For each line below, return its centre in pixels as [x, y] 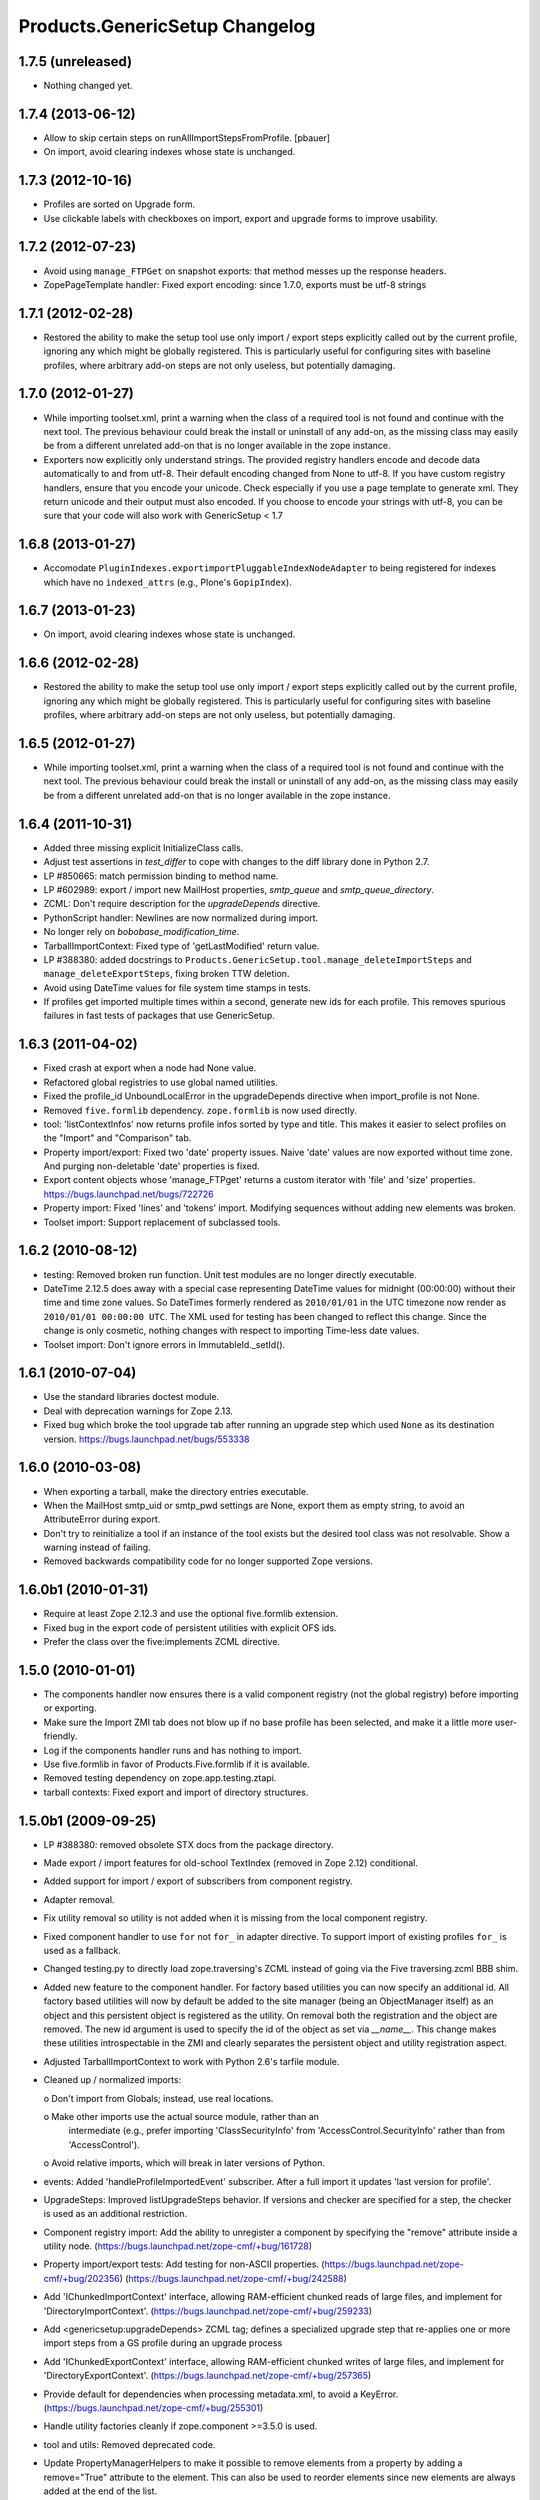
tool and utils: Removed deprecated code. [129, 2444]
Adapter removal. [79, 1899]
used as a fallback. [82, 1951]
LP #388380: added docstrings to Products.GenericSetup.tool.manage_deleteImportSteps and [257, 959]
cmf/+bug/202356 [81, 2278]
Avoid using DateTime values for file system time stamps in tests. [177, 987]
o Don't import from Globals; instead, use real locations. [158, 2098]
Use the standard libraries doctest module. [131, 1397]
